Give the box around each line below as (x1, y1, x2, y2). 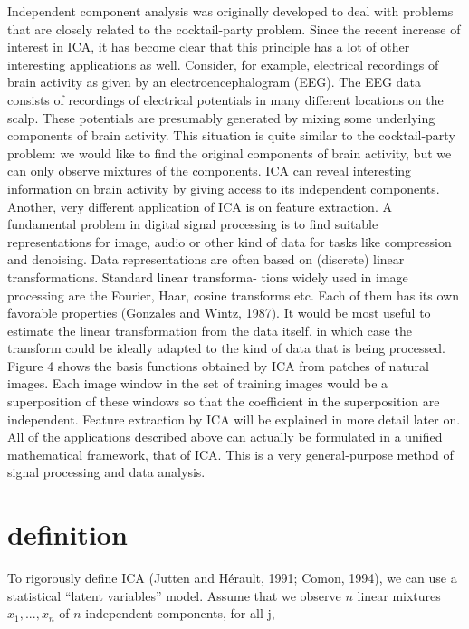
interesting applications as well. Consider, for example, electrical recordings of (7, 54, 439, 73)
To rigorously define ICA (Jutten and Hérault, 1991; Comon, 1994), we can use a (7, 568, 457, 587)
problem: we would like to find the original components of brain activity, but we (7, 143, 452, 162)
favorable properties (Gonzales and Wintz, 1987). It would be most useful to (7, 303, 431, 322)
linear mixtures (357, 586, 441, 605)
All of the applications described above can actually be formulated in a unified (7, 427, 443, 446)
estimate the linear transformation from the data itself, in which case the (7, 320, 412, 339)
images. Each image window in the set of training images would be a (7, 374, 388, 393)
